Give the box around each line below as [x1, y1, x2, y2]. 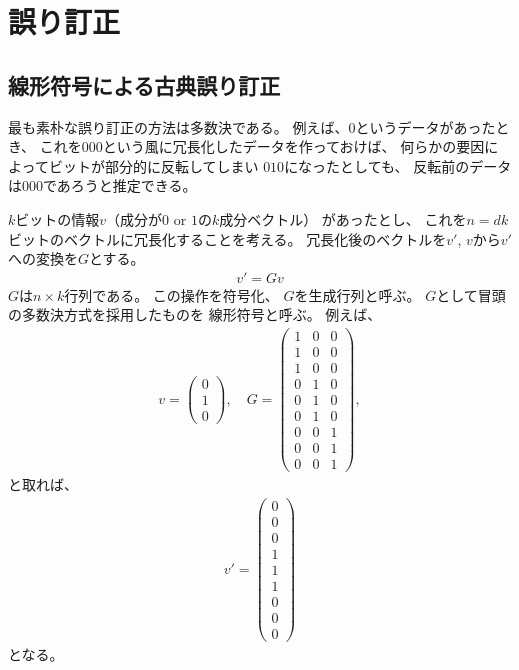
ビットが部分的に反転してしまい [48, 155, 259, 176]
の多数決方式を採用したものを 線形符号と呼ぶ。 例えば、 [8, 304, 382, 325]
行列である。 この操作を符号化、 [64, 284, 279, 305]
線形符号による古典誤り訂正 [8, 69, 281, 100]
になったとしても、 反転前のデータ [284, 155, 512, 176]
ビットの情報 [15, 208, 100, 229]
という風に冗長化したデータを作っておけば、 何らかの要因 [102, 136, 485, 157]
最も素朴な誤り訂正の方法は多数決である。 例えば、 [8, 116, 349, 137]
